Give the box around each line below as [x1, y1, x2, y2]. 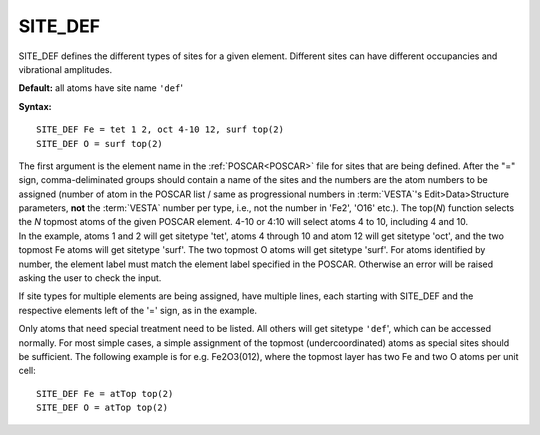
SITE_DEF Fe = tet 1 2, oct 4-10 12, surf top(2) [36, 124, 285, 135]
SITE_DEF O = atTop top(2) [36, 402, 169, 414]
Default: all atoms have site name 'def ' [18, 82, 184, 94]
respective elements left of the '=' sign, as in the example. [18, 304, 258, 316]
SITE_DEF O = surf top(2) [36, 138, 164, 149]
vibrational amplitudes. [18, 63, 113, 75]
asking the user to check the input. [18, 272, 162, 284]
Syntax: [18, 100, 52, 112]
